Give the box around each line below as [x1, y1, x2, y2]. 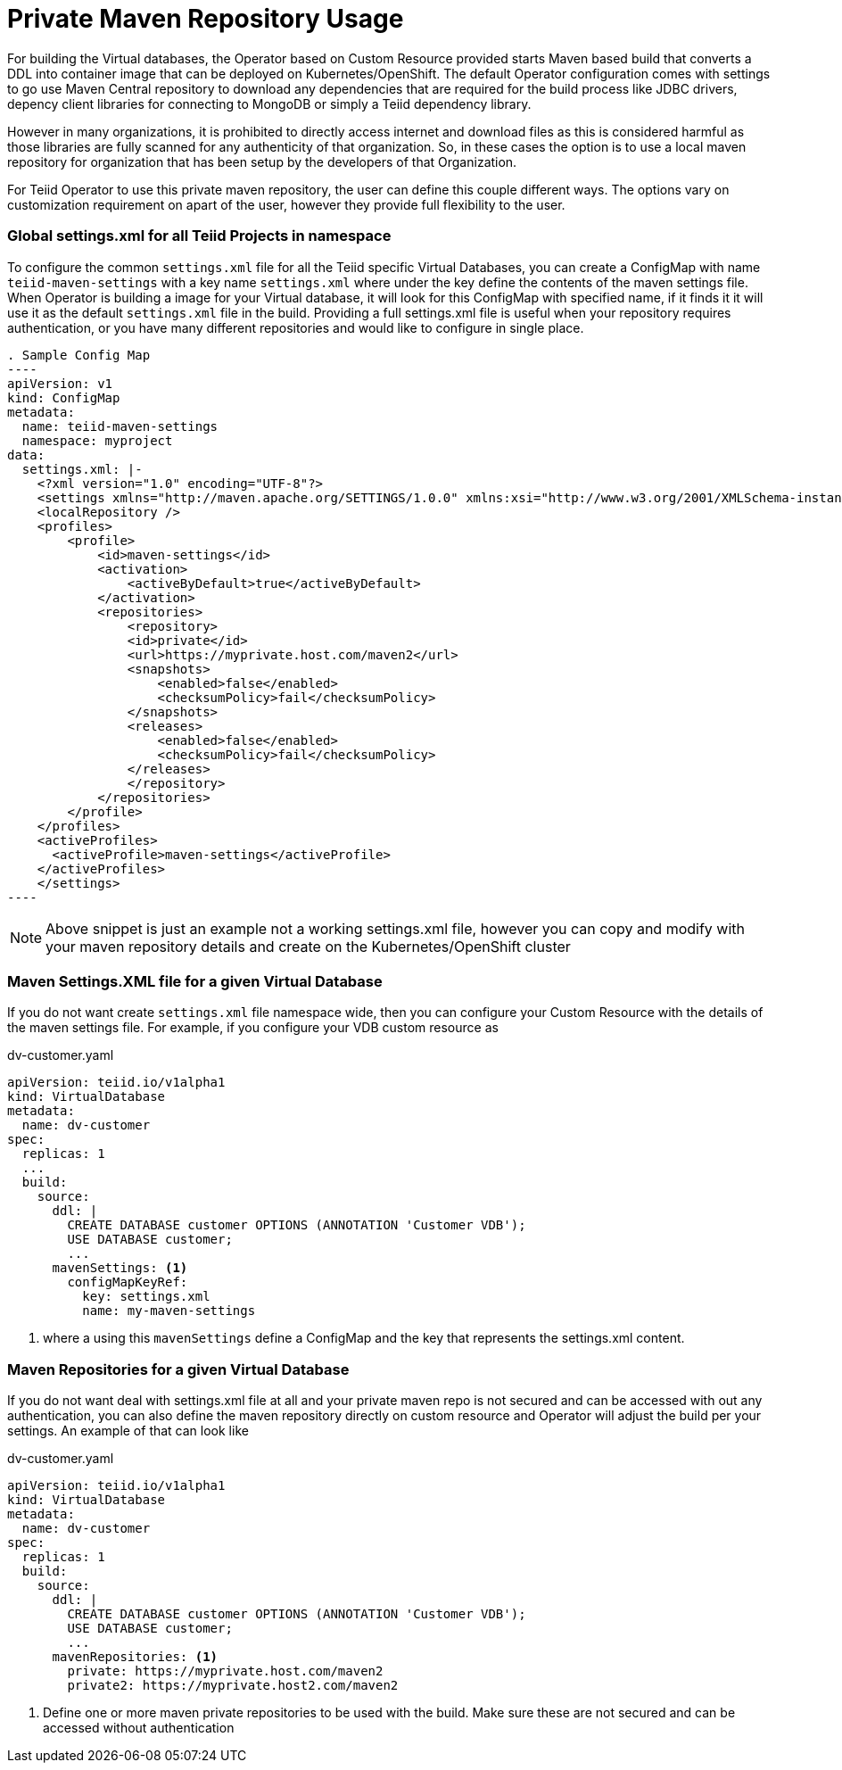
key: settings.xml [82, 1289, 210, 1304]
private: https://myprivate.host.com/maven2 [67, 1664, 384, 1678]
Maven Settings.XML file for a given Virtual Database [7, 972, 383, 990]
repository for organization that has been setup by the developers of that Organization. [7, 153, 517, 170]
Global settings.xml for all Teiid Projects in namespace [7, 227, 392, 245]
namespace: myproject [21, 433, 173, 448]
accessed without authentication [43, 1720, 235, 1735]
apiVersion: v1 [7, 376, 113, 391]
